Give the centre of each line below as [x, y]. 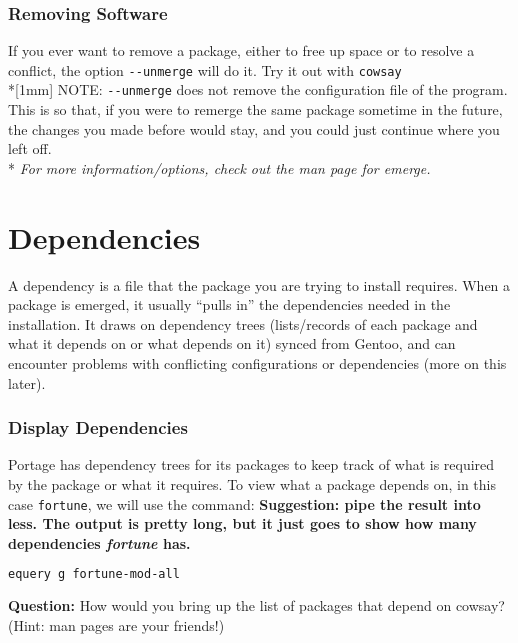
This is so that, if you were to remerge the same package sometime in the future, [255, 109]
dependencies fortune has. [99, 542]
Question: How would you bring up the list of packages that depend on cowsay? [256, 605]
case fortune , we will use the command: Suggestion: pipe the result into [244, 503]
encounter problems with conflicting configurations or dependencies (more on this [257, 363]
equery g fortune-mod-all [94, 574]
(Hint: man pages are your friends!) [116, 624]
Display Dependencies [98, 427]
